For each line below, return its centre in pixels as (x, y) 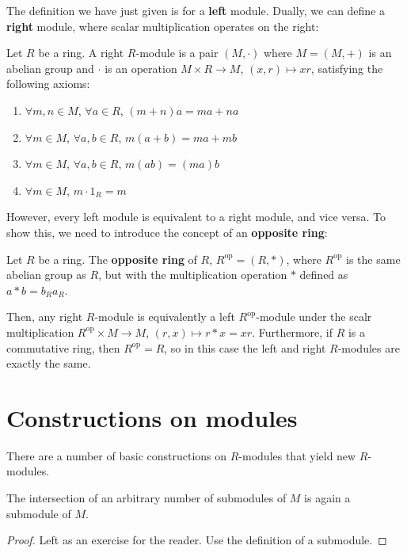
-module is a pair (177, 53)
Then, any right (45, 317)
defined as (324, 275)
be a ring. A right (81, 53)
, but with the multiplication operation (193, 275)
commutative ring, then (63, 347)
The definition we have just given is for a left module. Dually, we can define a (196, 10)
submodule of (39, 513)
